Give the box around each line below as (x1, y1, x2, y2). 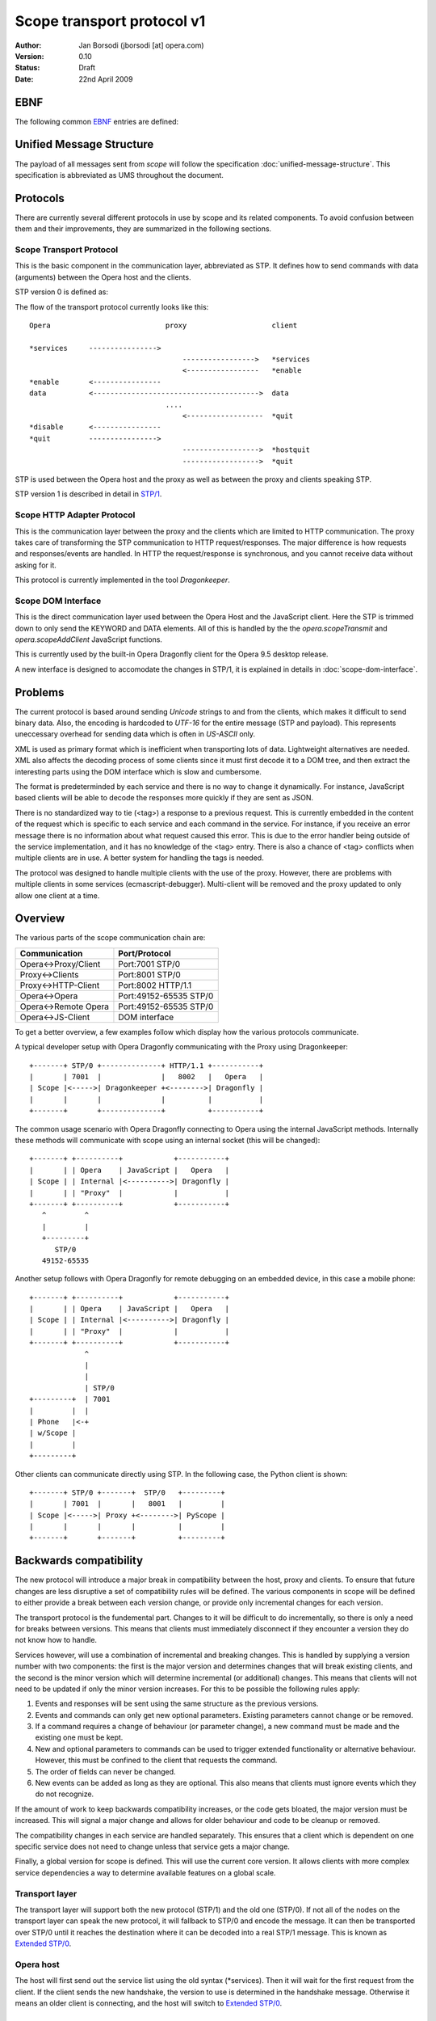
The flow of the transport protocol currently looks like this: (15, 302, 209, 311)
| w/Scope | (29, 1428, 77, 1438)
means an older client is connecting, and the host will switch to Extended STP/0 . (15, 1998, 283, 2008)
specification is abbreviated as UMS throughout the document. (15, 170, 224, 179)
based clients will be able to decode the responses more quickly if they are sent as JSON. (15, 793, 314, 803)
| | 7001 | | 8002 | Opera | (29, 1072, 264, 1082)
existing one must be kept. (35, 1732, 124, 1742)
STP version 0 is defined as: (15, 287, 109, 297)
